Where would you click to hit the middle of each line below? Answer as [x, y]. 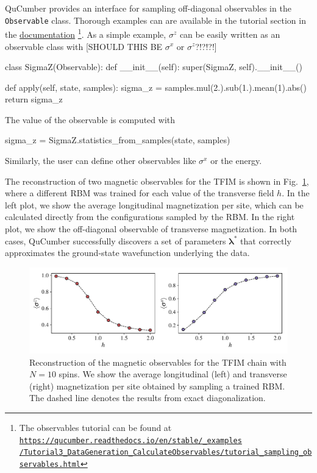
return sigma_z [34, 99]
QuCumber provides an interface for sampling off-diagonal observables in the [148, 8]
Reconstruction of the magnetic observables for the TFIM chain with [158, 362]
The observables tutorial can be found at [95, 427]
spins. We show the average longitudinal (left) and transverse [173, 374]
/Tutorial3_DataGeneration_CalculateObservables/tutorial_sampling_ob [166, 453]
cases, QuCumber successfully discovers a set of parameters [116, 240]
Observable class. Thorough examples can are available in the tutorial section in [155, 20]
